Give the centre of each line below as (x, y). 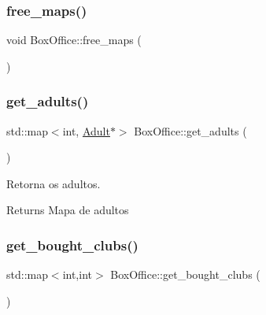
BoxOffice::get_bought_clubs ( (185, 274)
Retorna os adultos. (54, 183)
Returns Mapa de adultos (68, 210)
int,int (77, 274)
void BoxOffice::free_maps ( (74, 40)
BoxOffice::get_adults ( (190, 130)
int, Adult (86, 130)
